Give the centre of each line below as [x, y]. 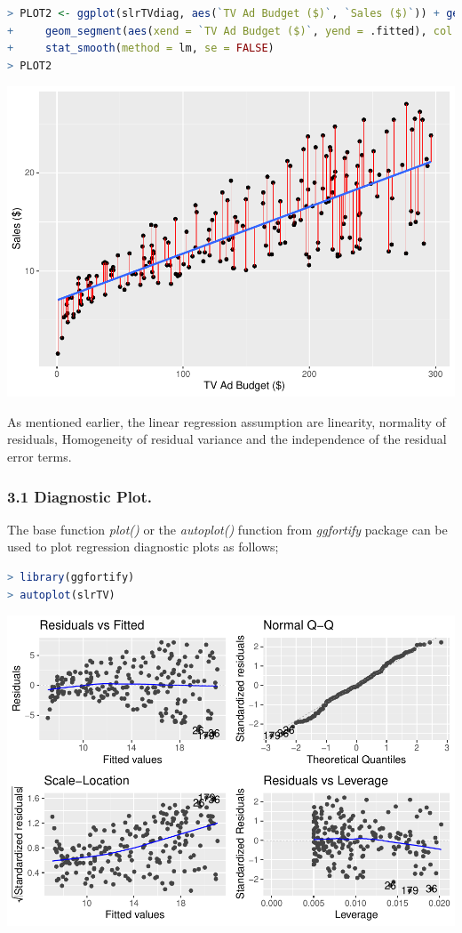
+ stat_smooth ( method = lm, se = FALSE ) [141, 48]
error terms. [40, 457]
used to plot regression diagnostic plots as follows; [143, 547]
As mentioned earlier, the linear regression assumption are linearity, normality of [227, 421]
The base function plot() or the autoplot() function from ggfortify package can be [227, 529]
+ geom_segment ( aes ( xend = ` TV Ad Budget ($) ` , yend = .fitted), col [230, 31]
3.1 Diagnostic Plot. [80, 496]
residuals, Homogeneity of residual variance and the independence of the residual [227, 439]
